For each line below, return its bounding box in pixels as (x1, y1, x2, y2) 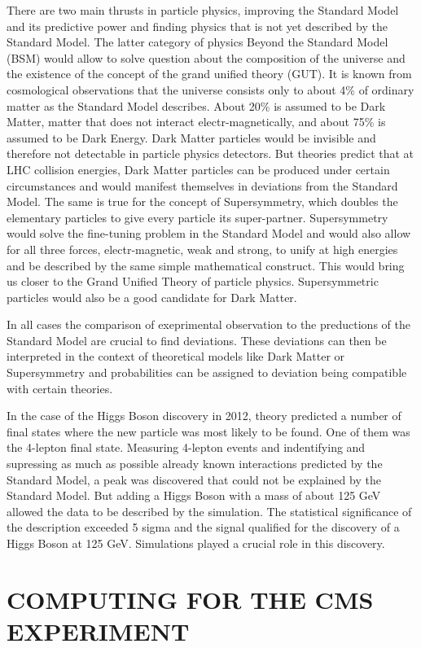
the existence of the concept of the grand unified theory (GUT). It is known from (7, 65, 412, 82)
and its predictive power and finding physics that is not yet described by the (7, 17, 388, 34)
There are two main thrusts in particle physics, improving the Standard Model (7, 2, 399, 18)
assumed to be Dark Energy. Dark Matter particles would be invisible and (7, 129, 376, 146)
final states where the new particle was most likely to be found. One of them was (7, 423, 410, 440)
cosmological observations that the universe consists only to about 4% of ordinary (7, 81, 414, 98)
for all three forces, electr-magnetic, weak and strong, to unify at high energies (7, 240, 398, 257)
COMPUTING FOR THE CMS (7, 582, 374, 615)
